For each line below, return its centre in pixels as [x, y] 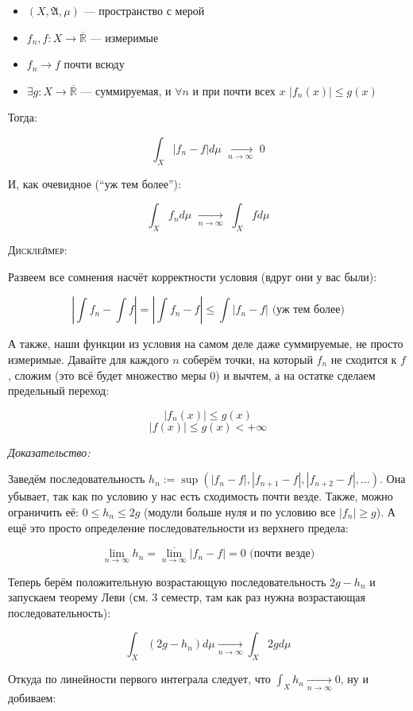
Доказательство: [49, 452]
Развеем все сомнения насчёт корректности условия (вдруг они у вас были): [193, 276]
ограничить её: [43, 511]
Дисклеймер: [38, 250]
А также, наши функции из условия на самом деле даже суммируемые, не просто [206, 344]
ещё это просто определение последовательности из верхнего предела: [178, 527]
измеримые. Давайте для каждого [89, 359]
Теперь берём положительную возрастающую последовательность [167, 581]
